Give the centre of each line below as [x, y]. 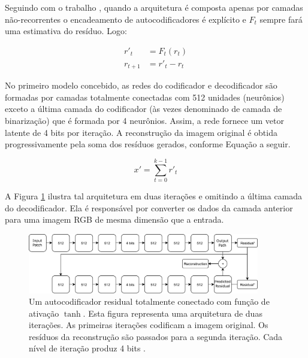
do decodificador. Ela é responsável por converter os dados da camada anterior [149, 207]
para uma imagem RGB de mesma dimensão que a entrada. [114, 219]
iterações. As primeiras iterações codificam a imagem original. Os [149, 325]
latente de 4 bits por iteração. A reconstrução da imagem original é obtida [141, 132]
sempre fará [281, 19]
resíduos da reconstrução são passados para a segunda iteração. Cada [156, 336]
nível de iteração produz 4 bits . [87, 348]
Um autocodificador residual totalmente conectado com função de [149, 301]
